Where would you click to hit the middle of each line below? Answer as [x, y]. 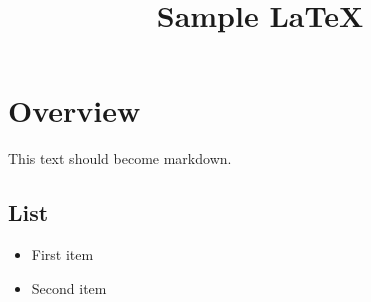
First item [62, 254]
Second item [69, 287]
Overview [74, 110]
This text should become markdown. [120, 158]
